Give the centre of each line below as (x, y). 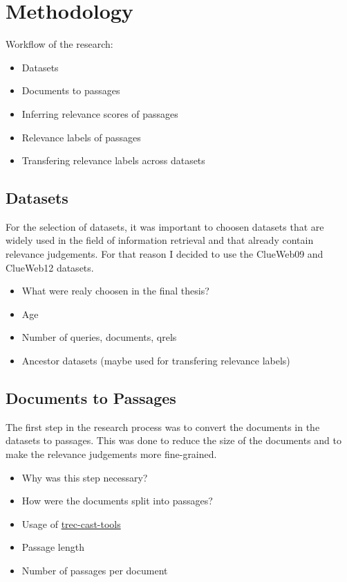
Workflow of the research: (59, 44)
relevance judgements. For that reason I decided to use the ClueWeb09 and (165, 254)
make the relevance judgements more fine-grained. (111, 454)
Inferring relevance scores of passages (100, 113)
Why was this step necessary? (85, 477)
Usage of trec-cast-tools (71, 523)
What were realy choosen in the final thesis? (115, 291)
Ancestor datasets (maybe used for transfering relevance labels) (156, 361)
